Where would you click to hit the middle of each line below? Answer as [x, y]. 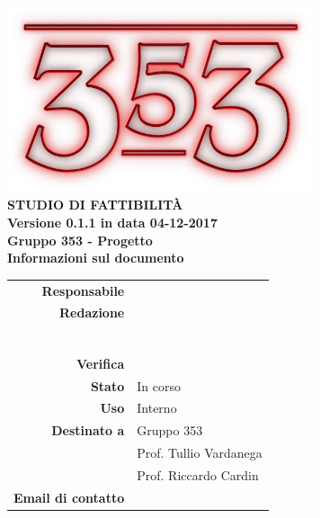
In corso [159, 385]
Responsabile [83, 290]
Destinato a [88, 430]
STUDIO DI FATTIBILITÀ [95, 205]
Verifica [101, 363]
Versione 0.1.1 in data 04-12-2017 [112, 222]
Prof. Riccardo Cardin [198, 474]
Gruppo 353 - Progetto [80, 240]
